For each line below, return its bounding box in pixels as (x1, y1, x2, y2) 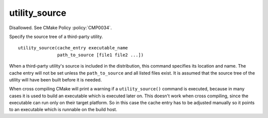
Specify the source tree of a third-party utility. (9, 34, 103, 39)
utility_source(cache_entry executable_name (18, 45, 129, 51)
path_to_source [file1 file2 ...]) (57, 52, 144, 58)
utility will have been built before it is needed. (9, 77, 102, 82)
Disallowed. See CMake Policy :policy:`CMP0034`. (9, 25, 112, 31)
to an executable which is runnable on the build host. (9, 107, 118, 113)
